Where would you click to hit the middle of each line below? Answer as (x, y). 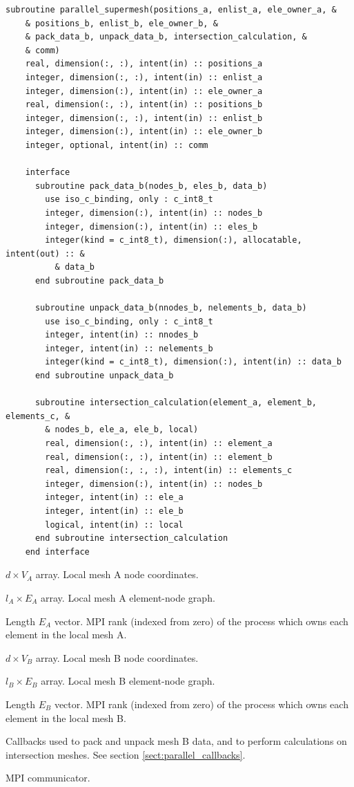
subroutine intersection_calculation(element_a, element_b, (176, 403)
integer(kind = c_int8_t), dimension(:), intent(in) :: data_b (193, 362)
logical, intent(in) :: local (114, 525)
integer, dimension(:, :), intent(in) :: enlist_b (144, 118)
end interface (57, 552)
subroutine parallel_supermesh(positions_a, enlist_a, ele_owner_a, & (171, 10)
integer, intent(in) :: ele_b (114, 511)
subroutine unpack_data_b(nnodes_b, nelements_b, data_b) (171, 308)
